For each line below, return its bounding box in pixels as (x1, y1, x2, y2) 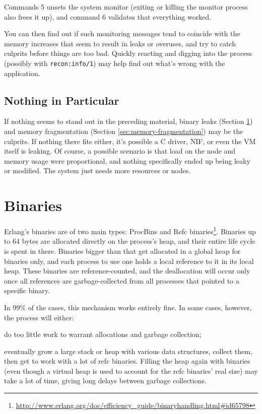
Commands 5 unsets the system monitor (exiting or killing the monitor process (4, 2, 248, 12)
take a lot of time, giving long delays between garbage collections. (4, 375, 207, 386)
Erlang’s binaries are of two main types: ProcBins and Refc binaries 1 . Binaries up (4, 225, 256, 236)
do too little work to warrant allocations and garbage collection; (4, 329, 202, 339)
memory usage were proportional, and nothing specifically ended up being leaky (4, 155, 250, 166)
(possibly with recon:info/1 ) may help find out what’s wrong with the (4, 57, 225, 68)
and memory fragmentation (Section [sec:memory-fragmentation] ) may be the (4, 126, 243, 136)
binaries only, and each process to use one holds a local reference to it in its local (4, 255, 254, 266)
